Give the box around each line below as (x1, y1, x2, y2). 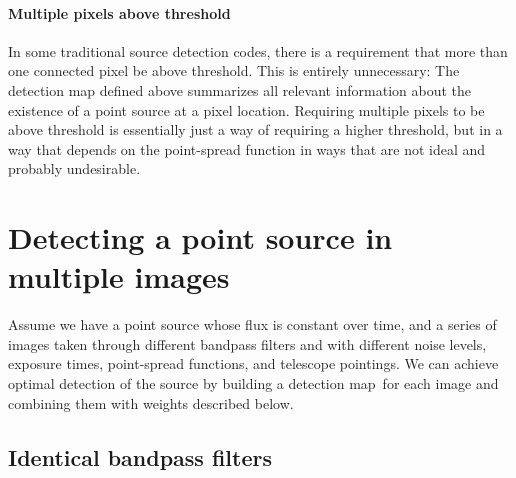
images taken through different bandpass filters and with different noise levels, (8, 333, 487, 354)
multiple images (8, 256, 230, 297)
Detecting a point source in (8, 217, 393, 258)
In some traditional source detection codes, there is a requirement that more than (8, 40, 508, 61)
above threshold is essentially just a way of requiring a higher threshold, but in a (8, 119, 503, 140)
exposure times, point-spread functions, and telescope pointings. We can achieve (8, 353, 499, 374)
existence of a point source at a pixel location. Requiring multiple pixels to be (8, 99, 485, 120)
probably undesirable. (8, 158, 141, 179)
